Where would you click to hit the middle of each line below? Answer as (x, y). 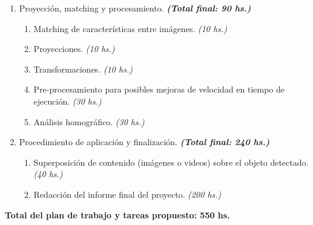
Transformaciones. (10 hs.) (83, 69)
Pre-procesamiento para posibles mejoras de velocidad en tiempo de (159, 89)
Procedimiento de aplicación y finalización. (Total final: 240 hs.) (144, 142)
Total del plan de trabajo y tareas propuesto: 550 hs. (117, 214)
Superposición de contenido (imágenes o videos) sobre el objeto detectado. (171, 162)
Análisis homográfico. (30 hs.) (89, 121)
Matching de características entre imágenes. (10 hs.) (130, 28)
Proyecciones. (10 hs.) (74, 49)
